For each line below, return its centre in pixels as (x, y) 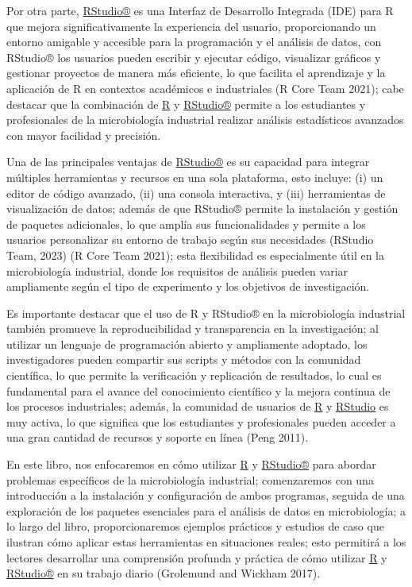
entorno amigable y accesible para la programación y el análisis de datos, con (194, 42)
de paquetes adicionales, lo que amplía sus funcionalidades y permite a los (186, 224)
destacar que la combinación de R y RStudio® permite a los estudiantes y (186, 104)
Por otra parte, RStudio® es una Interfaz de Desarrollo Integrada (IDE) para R (200, 10)
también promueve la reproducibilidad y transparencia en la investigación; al (193, 328)
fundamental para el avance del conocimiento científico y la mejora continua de (198, 390)
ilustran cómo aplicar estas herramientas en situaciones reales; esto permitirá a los (206, 542)
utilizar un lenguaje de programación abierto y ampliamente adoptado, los (187, 344)
